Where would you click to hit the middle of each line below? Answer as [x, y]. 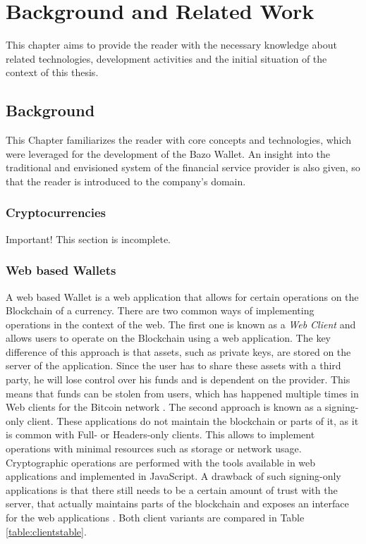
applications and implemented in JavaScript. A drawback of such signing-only [173, 476]
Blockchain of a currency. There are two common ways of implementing [160, 310]
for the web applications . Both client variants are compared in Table [155, 518]
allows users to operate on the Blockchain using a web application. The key [168, 338]
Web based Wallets [61, 270]
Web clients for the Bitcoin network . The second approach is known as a [164, 407]
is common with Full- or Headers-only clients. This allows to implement [160, 434]
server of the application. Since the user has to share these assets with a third [173, 365]
